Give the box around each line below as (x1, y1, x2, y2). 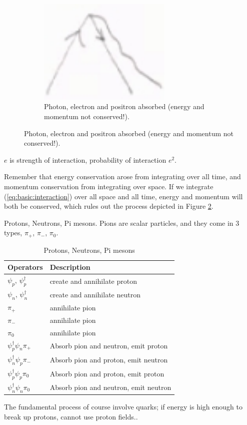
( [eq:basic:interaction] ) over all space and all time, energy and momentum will (4, 191, 243, 201)
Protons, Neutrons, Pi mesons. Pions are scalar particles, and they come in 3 (4, 217, 239, 228)
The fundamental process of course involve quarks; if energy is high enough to (4, 401, 242, 412)
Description (49, 262, 90, 272)
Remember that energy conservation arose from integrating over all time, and (4, 171, 241, 182)
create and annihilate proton (49, 275, 137, 286)
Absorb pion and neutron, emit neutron (49, 382, 171, 392)
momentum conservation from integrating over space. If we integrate (4, 181, 213, 191)
